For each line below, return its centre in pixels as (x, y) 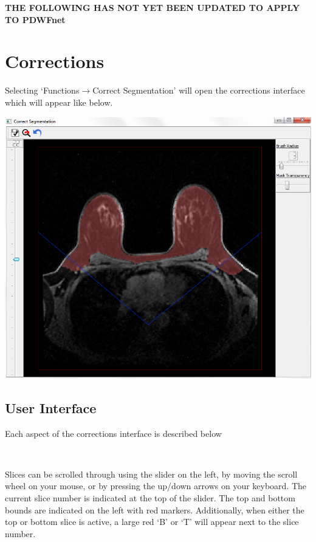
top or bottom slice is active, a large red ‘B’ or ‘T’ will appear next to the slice (152, 522)
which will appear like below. (59, 102)
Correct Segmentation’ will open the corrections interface (199, 90)
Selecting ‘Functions (42, 90)
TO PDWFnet (35, 19)
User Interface (51, 407)
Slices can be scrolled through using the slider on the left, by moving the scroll (151, 474)
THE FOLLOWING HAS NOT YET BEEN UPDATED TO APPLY (153, 7)
